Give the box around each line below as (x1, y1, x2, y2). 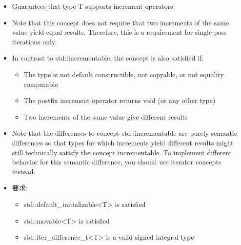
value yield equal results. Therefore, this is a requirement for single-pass (12, 27, 227, 37)
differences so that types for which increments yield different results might (12, 137, 234, 147)
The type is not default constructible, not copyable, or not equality (23, 69, 224, 79)
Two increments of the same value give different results (23, 111, 188, 122)
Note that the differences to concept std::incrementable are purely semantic (12, 128, 237, 138)
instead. (12, 166, 36, 176)
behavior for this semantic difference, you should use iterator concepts (12, 157, 221, 167)
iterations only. (12, 36, 57, 46)
